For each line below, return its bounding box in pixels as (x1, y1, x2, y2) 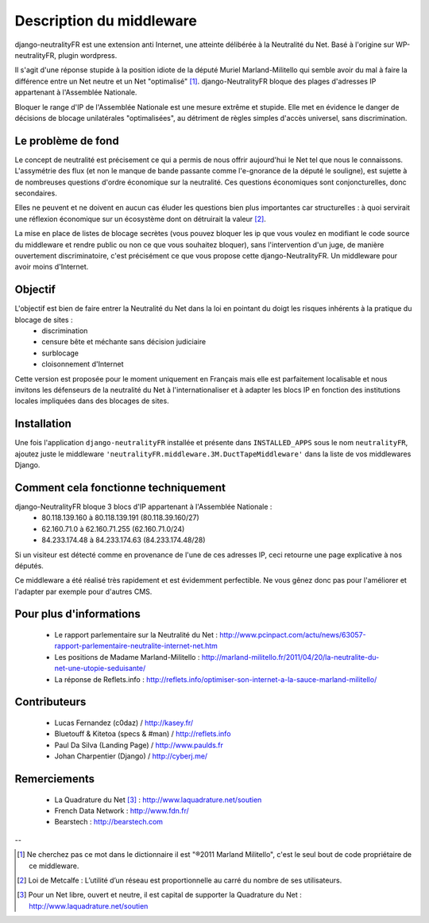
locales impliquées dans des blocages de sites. (14, 396, 170, 405)
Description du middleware (14, 12, 198, 29)
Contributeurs (14, 696, 87, 709)
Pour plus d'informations (14, 607, 141, 621)
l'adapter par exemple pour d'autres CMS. (14, 587, 153, 596)
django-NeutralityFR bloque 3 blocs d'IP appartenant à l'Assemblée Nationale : (14, 502, 272, 511)
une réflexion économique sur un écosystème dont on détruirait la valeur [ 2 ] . (14, 214, 266, 223)
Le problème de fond (14, 134, 119, 147)
